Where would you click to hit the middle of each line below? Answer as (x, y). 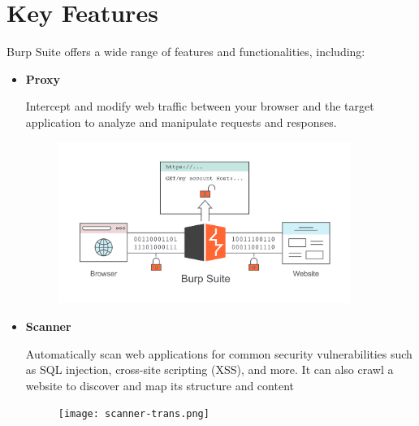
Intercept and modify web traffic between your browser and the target (200, 106)
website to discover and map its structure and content (160, 385)
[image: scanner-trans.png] (134, 414)
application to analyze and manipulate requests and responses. (181, 122)
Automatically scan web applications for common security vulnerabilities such (219, 353)
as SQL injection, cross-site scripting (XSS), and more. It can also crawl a (209, 369)
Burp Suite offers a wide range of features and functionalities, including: (186, 52)
